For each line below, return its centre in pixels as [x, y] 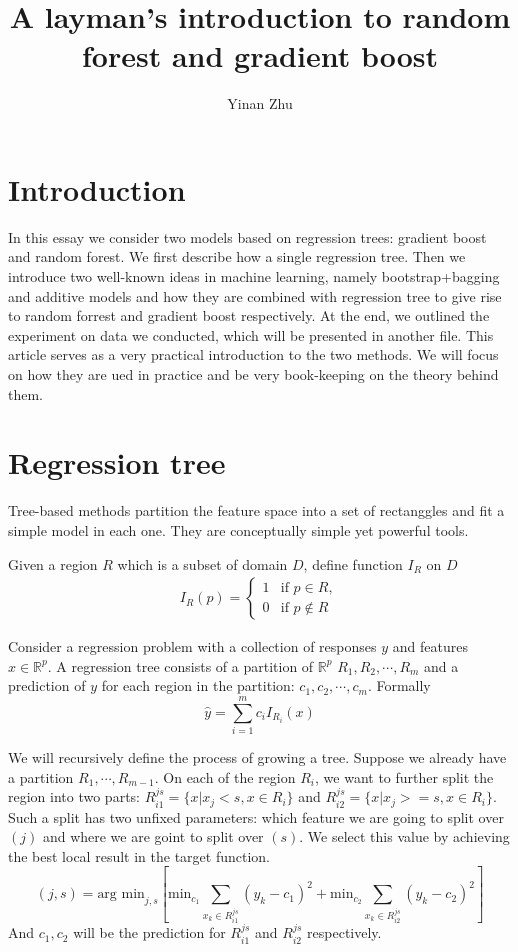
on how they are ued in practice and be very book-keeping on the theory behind [253, 374]
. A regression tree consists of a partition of [180, 665]
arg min [121, 894]
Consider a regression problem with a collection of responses [192, 646]
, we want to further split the [404, 776]
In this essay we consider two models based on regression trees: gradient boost [247, 236]
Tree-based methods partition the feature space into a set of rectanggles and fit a [256, 510]
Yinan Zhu [260, 103]
